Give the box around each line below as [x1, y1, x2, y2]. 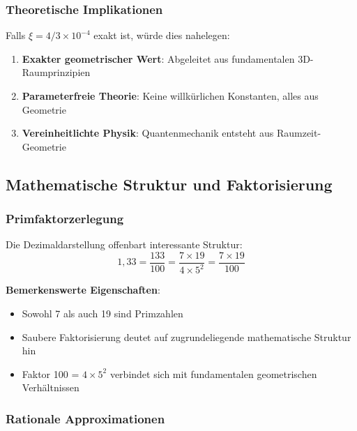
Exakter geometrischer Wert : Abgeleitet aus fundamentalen [22, 51, 295, 66]
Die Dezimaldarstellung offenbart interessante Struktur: [6, 237, 243, 252]
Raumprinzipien [22, 65, 91, 80]
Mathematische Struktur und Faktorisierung [6, 173, 333, 195]
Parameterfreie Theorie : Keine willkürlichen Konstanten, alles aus [22, 89, 319, 103]
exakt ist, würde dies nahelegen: [93, 28, 230, 43]
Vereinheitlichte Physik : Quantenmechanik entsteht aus [22, 126, 274, 140]
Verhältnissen [22, 380, 79, 395]
